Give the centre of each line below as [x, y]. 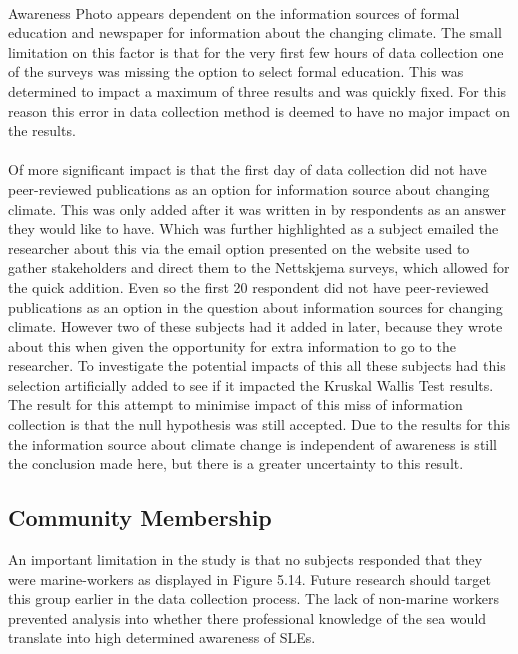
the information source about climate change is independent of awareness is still [253, 443]
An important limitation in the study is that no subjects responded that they [245, 559]
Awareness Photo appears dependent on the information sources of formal [234, 12]
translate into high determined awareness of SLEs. [162, 637]
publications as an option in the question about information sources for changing [255, 306]
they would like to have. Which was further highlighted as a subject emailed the [253, 228]
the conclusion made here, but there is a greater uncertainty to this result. [236, 463]
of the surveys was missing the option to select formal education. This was [236, 71]
